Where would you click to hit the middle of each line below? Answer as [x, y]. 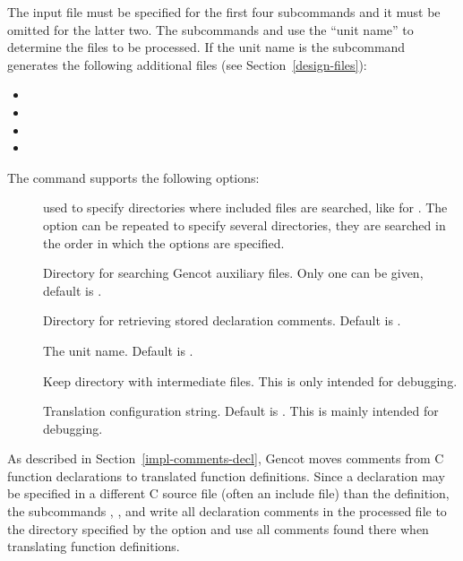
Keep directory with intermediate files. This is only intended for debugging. [250, 380]
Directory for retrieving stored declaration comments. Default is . [222, 320]
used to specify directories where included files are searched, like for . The [245, 207]
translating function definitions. [94, 546]
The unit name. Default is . [118, 350]
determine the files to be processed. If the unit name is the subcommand [206, 47]
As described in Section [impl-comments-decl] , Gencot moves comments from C [226, 458]
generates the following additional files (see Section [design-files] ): [187, 64]
